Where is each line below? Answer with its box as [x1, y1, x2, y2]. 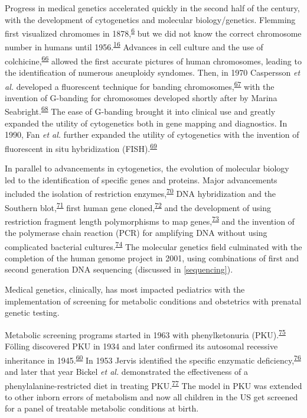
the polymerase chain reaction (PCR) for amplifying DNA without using [5, 226, 267, 238]
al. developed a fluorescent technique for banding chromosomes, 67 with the [5, 78, 275, 92]
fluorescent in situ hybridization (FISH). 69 [5, 140, 157, 154]
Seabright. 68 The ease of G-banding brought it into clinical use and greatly [5, 103, 276, 118]
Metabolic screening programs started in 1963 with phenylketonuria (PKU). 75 [5, 326, 286, 341]
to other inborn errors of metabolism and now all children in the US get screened [5, 390, 298, 403]
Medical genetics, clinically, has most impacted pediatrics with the [5, 283, 245, 296]
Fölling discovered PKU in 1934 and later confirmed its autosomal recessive [5, 340, 278, 352]
